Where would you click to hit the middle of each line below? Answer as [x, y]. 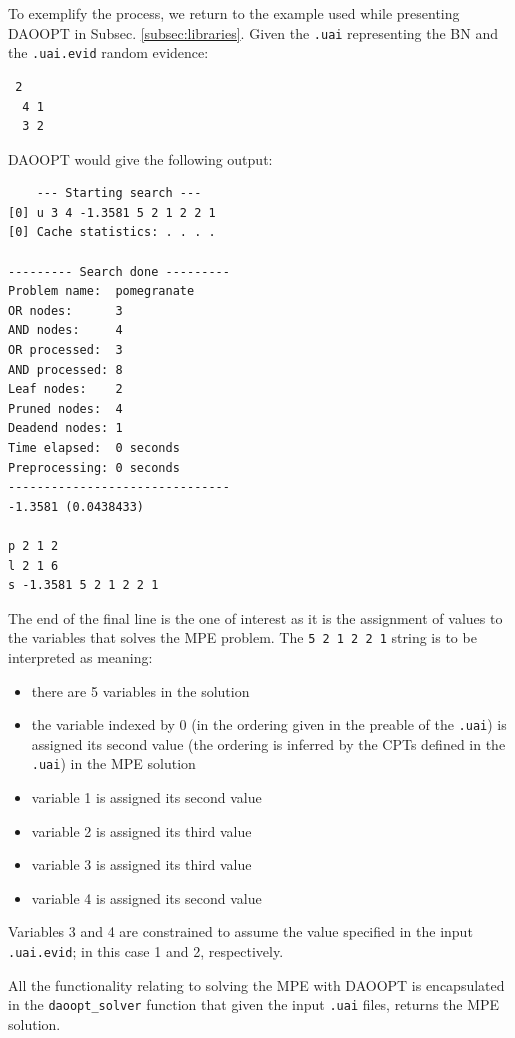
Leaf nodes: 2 [65, 389]
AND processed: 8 [65, 369]
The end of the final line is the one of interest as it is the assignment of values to [255, 617]
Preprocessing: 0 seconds [94, 467]
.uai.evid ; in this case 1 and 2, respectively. [146, 951]
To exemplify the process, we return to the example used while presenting [234, 13]
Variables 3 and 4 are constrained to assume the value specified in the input [240, 931]
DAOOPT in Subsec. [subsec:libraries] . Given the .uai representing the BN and [253, 32]
